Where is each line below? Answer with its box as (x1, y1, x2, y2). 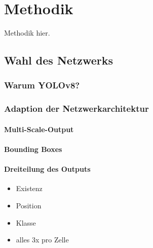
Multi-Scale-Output (4, 123, 74, 134)
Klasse (16, 217, 36, 228)
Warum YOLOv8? (4, 79, 80, 91)
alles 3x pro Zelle (16, 234, 69, 245)
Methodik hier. (4, 27, 50, 38)
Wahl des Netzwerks (4, 52, 113, 68)
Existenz (16, 183, 43, 194)
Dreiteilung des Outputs (4, 164, 91, 174)
